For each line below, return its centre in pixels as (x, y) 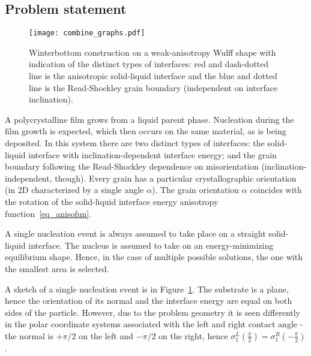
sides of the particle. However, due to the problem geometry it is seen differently (153, 312)
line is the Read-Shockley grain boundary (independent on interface (153, 87)
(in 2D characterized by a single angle (74, 190)
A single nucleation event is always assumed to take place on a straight (135, 233)
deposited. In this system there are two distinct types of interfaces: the (135, 143)
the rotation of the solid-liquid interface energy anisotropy (112, 201)
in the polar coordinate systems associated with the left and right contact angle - (154, 324)
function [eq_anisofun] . (48, 213)
